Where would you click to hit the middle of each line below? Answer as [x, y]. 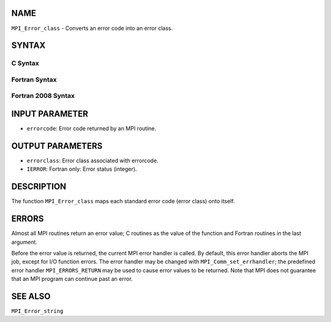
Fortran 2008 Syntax [43, 96]
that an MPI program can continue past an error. [72, 279]
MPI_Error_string [37, 311]
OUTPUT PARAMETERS [57, 146]
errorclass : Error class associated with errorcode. [93, 161]
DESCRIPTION [39, 187]
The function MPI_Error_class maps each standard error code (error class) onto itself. [123, 201]
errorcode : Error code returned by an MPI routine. [91, 129]
